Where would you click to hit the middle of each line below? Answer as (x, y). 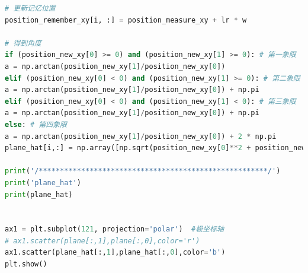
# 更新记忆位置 (30, 8)
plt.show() (26, 264)
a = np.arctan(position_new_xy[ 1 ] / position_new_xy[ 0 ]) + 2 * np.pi (141, 136)
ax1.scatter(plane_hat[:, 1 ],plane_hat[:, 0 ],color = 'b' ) (115, 253)
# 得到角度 (23, 43)
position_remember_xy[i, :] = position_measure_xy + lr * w (126, 20)
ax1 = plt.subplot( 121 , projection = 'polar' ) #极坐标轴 (114, 229)
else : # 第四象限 (36, 124)
